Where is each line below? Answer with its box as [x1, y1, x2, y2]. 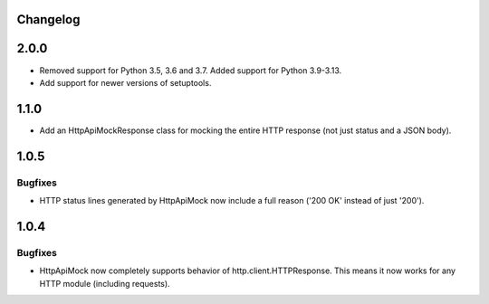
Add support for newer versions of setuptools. [39, 77, 212, 88]
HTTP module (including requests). [39, 278, 171, 289]
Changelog [16, 12, 81, 27]
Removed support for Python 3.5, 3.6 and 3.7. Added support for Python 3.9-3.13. [39, 64, 342, 76]
